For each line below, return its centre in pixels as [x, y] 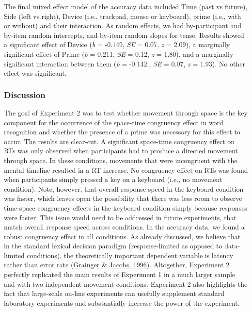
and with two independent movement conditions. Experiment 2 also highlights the [126, 284]
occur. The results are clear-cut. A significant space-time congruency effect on [119, 141]
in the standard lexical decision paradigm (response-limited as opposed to [113, 246]
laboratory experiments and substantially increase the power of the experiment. [122, 303]
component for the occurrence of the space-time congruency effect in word [114, 122]
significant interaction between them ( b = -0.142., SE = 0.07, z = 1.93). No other [125, 63]
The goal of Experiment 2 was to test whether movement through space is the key [126, 112]
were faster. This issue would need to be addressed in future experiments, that [120, 217]
